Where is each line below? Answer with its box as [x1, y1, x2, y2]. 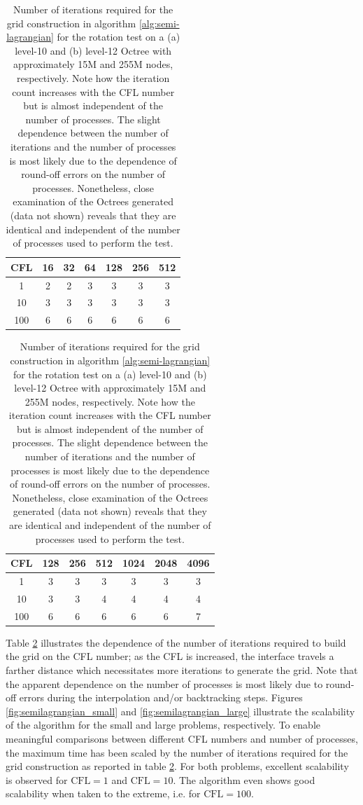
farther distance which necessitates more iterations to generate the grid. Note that [6, 663, 358, 677]
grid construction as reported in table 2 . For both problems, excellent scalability [6, 759, 349, 773]
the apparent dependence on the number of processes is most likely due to [6, 676, 323, 691]
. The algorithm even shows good [173, 772, 315, 787]
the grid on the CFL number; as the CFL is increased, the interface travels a [6, 649, 334, 663]
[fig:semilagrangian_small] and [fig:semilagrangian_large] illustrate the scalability [6, 703, 355, 718]
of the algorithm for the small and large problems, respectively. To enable [6, 717, 320, 732]
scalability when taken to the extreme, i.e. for [6, 786, 201, 801]
